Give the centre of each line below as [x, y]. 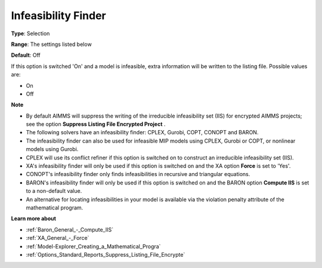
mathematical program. [55, 207]
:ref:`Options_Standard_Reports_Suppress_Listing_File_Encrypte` [106, 254]
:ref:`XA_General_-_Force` [58, 238]
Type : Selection [30, 33]
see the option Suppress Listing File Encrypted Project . [96, 124]
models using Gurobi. [52, 149]
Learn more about [34, 218]
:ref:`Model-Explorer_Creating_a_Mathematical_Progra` [93, 246]
